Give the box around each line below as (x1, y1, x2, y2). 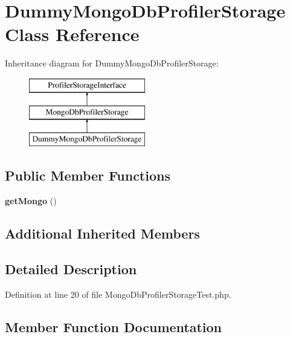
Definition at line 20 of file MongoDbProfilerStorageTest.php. (5, 287, 231, 300)
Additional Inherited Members (5, 224, 200, 243)
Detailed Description (5, 259, 137, 278)
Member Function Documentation (5, 317, 222, 336)
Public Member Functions (5, 166, 170, 185)
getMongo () (5, 194, 57, 207)
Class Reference (5, 22, 140, 47)
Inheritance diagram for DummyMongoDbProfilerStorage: (5, 57, 219, 69)
